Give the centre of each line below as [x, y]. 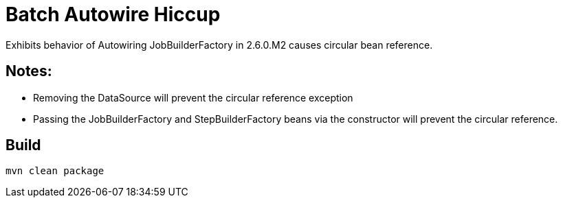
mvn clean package [55, 171]
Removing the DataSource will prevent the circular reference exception [193, 97]
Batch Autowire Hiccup [113, 14]
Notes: [29, 71]
